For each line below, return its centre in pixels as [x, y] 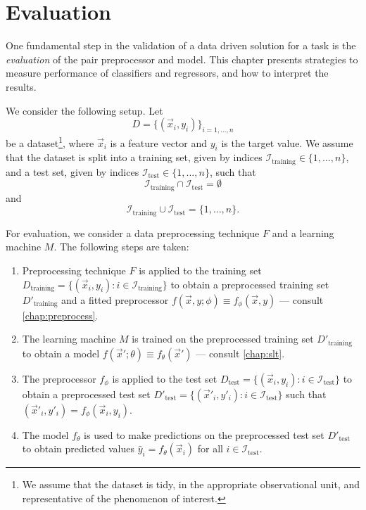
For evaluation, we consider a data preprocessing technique [133, 232]
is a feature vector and [159, 142]
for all [210, 448]
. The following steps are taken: [121, 247]
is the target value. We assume [287, 142]
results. [21, 86]
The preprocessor [59, 378]
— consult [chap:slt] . [240, 353]
